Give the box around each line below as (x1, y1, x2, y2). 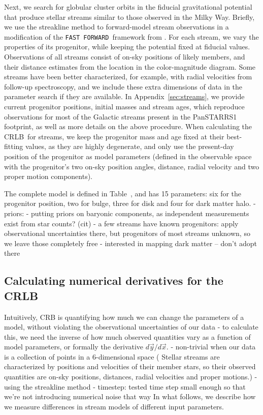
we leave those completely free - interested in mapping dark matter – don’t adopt (4, 238, 257, 248)
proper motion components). (4, 171, 93, 182)
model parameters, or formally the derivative (4, 341, 144, 352)
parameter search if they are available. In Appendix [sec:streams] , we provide (4, 91, 245, 102)
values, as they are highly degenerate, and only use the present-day (25, 141, 234, 152)
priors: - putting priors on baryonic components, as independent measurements (4, 207, 249, 218)
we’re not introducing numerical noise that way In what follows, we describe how (4, 391, 256, 402)
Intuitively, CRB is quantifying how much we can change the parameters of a (4, 311, 244, 322)
